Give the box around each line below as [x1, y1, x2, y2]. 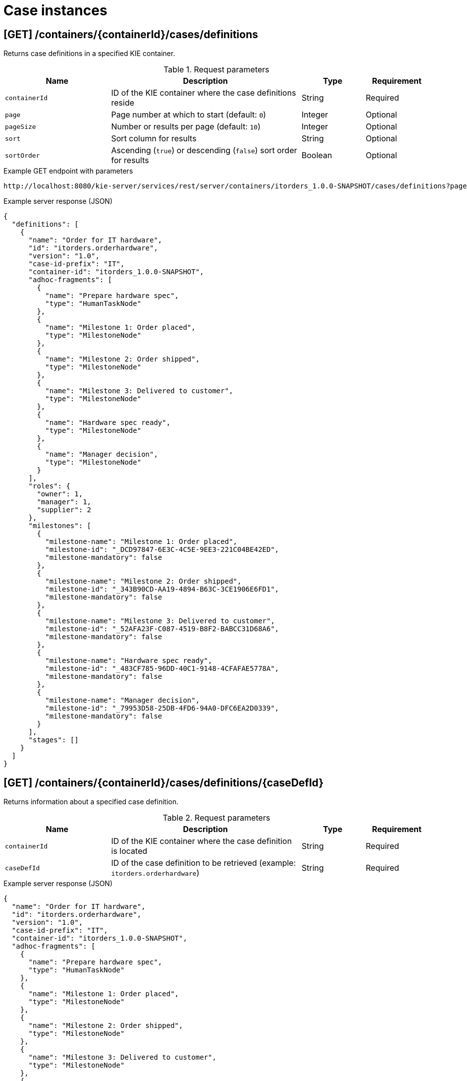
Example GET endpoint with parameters [3, 167, 133, 176]
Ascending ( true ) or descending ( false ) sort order [111, 145, 297, 156]
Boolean [302, 150, 332, 161]
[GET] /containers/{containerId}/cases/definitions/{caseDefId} [3, 776, 324, 789]
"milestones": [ [28, 522, 92, 530]
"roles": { [28, 482, 70, 490]
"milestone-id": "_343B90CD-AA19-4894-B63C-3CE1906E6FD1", [45, 585, 279, 594]
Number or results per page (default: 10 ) [111, 121, 260, 132]
